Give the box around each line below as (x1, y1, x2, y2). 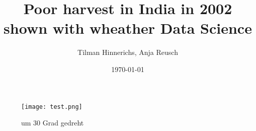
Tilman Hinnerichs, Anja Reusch (77, 47, 178, 57)
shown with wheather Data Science (4, 18, 252, 38)
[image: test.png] (21, 103, 82, 110)
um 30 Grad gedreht (21, 117, 84, 128)
